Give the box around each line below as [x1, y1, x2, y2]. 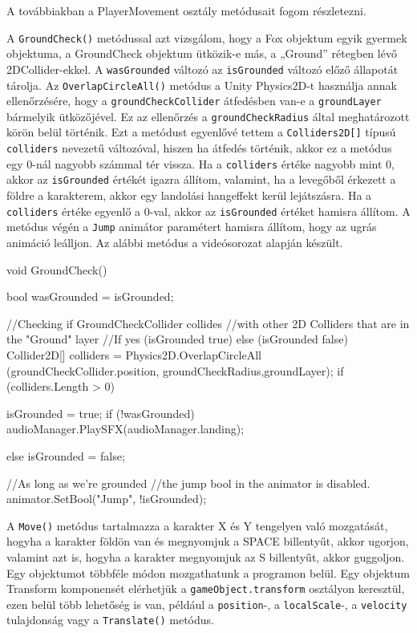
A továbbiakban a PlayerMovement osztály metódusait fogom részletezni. [6, 2, 366, 18]
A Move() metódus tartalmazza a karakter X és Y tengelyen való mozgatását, [6, 517, 388, 534]
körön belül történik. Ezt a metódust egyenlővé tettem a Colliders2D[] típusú [6, 124, 396, 140]
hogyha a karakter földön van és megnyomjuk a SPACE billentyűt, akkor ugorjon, [6, 533, 409, 550]
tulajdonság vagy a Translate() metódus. [6, 611, 214, 628]
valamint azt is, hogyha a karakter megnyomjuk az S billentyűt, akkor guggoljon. [6, 548, 405, 565]
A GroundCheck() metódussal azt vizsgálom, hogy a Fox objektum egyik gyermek [6, 29, 407, 46]
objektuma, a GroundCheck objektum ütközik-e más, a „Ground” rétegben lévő [6, 45, 397, 62]
